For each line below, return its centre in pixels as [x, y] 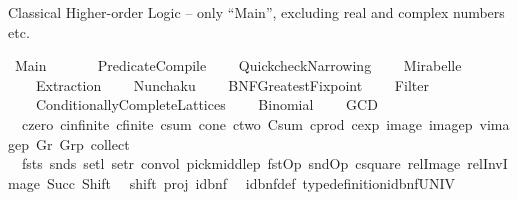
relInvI [487, 163]
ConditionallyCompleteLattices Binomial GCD [206, 104]
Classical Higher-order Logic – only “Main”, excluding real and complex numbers [256, 12]
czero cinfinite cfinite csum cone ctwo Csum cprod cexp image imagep [247, 123]
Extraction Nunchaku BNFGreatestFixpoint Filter [232, 84]
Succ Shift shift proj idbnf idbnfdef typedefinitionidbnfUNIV [251, 182]
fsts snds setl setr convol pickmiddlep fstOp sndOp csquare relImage [241, 163]
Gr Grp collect [82, 143]
